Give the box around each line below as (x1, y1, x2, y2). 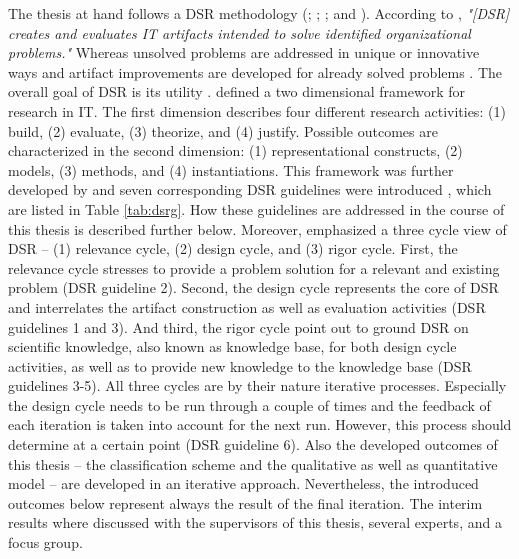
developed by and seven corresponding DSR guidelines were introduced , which (8, 179, 492, 200)
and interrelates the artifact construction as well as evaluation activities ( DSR (8, 296, 486, 317)
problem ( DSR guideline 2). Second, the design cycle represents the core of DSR (8, 277, 499, 298)
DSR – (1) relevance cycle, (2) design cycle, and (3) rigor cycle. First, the (8, 238, 458, 259)
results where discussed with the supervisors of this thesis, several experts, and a (8, 512, 502, 533)
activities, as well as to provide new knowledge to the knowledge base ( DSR (8, 355, 472, 376)
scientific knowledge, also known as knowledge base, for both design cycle (8, 336, 457, 357)
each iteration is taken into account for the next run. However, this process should (8, 414, 512, 435)
